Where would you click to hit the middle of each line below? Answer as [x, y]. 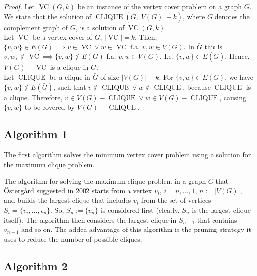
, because [197, 86]
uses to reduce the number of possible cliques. [73, 239]
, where [194, 16]
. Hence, [237, 56]
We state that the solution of [48, 16]
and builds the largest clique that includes [68, 200]
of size [110, 76]
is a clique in [69, 67]
